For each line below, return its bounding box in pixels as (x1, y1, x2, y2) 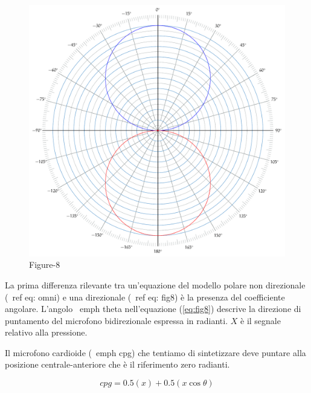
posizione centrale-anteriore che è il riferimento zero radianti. (5, 358, 230, 371)
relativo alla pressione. (5, 326, 88, 339)
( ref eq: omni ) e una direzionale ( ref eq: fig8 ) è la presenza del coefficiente (5, 290, 285, 303)
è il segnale (240, 314, 281, 326)
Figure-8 (29, 258, 60, 271)
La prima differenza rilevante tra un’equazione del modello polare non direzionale (5, 278, 306, 291)
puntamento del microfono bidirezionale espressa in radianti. (5, 314, 228, 326)
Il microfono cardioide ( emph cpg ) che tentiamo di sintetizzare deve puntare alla (5, 346, 306, 359)
